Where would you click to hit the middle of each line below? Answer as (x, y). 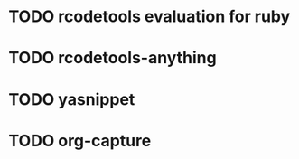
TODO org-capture (80, 140)
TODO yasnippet (72, 99)
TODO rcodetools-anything (113, 58)
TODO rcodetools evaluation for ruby (149, 17)
